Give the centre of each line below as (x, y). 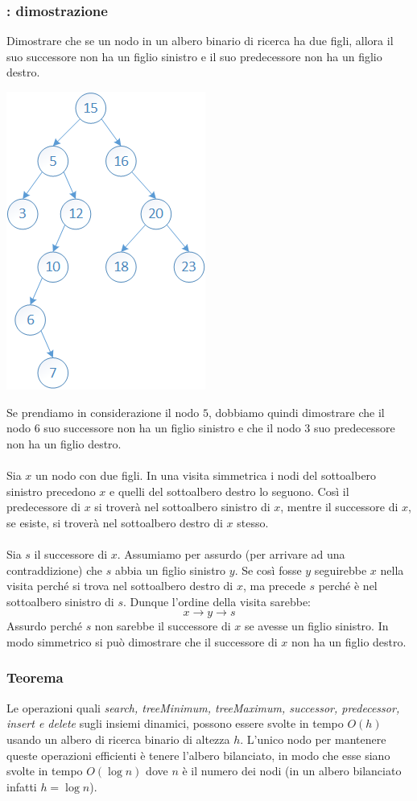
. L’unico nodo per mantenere (313, 739)
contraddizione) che (55, 570)
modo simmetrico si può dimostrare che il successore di (142, 641)
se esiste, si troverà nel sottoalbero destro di (115, 522)
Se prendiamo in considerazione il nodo (103, 412)
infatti (22, 786)
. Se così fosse (268, 570)
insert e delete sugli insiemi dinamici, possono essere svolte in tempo (175, 723)
